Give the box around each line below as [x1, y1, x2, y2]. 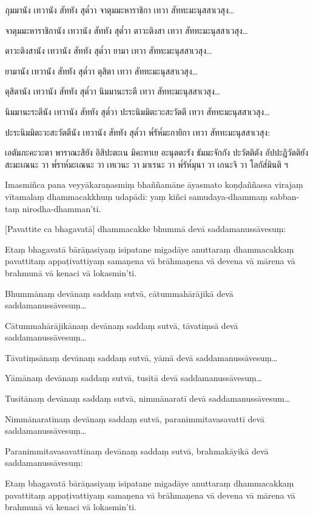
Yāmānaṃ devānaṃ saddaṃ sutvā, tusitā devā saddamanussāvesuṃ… [5, 371, 263, 384]
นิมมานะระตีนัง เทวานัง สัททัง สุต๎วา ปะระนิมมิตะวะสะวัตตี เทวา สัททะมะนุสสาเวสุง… [5, 105, 270, 118]
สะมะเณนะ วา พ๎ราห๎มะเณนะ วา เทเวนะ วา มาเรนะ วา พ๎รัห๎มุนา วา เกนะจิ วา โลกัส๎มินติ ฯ [5, 158, 288, 170]
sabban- [270, 190, 300, 202]
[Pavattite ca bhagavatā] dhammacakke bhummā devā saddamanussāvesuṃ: [5, 222, 286, 235]
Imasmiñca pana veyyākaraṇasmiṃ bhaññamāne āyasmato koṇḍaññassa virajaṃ [5, 178, 303, 191]
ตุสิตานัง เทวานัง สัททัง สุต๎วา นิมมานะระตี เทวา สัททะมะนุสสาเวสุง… [5, 85, 221, 98]
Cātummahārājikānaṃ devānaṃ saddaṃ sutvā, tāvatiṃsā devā [5, 319, 238, 331]
